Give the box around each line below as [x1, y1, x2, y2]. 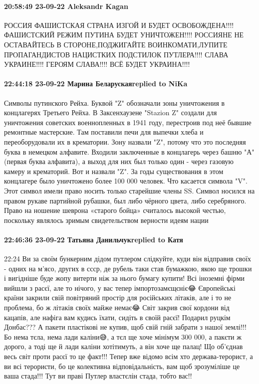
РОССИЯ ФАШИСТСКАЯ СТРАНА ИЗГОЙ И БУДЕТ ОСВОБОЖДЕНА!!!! [4, 19, 234, 30]
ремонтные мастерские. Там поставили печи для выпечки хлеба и [4, 127, 204, 137]
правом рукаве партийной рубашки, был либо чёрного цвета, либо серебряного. [4, 195, 247, 205]
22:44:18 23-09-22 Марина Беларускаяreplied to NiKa [4, 78, 188, 89]
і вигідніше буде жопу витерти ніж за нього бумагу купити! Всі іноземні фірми [4, 273, 245, 283]
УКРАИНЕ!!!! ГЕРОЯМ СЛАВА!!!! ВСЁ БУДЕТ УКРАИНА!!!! [4, 59, 190, 69]
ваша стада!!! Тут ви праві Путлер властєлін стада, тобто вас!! [4, 371, 192, 381]
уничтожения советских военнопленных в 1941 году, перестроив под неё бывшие [4, 117, 252, 127]
